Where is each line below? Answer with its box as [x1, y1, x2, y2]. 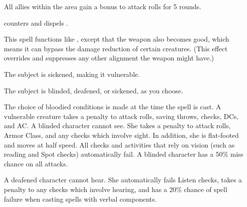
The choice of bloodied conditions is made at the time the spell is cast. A [4, 102, 221, 112]
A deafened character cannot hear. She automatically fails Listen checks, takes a [4, 175, 242, 185]
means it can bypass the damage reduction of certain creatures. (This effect [4, 43, 228, 53]
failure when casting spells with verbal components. [4, 193, 157, 204]
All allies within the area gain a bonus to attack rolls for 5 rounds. [4, 1, 201, 11]
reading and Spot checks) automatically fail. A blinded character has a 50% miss [4, 149, 244, 159]
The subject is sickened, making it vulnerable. [4, 69, 140, 79]
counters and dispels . [4, 17, 68, 28]
